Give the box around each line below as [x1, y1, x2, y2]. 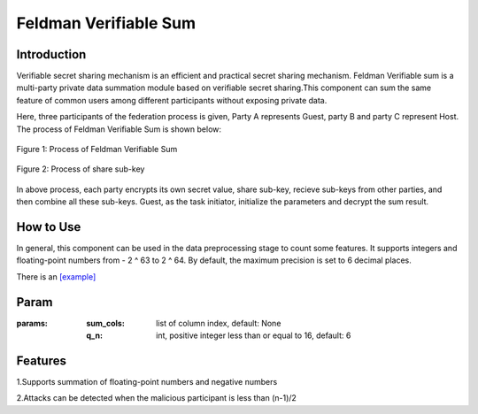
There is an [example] [16, 271, 96, 282]
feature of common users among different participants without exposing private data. [16, 95, 328, 105]
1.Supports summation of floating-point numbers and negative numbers [16, 377, 278, 387]
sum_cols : [86, 318, 126, 328]
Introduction [16, 47, 87, 62]
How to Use [16, 219, 81, 234]
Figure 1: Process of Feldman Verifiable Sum [16, 144, 178, 155]
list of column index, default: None [156, 318, 281, 328]
